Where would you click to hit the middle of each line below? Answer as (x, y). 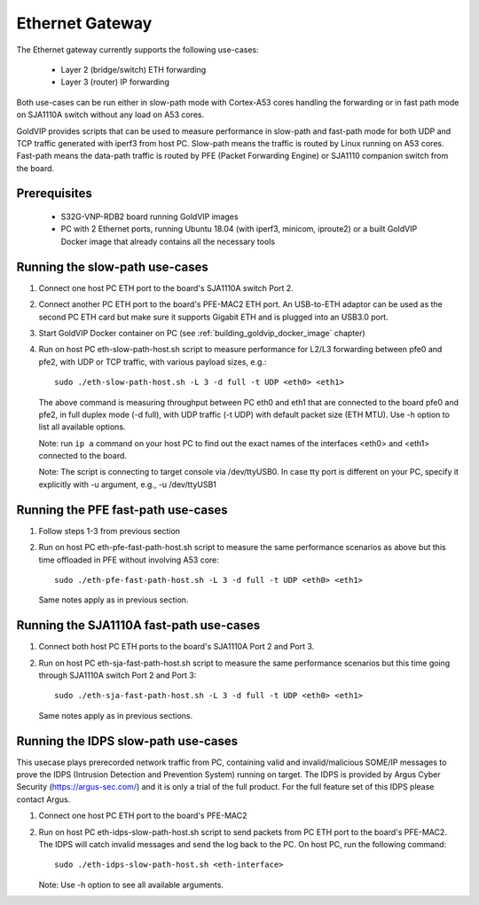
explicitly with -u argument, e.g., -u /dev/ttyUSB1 (128, 484)
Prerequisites (54, 194)
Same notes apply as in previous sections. (116, 715)
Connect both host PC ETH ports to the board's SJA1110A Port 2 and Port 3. (177, 647)
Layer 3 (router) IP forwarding (115, 82)
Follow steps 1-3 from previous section (110, 531)
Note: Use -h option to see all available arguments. (131, 885)
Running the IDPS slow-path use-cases (127, 741)
